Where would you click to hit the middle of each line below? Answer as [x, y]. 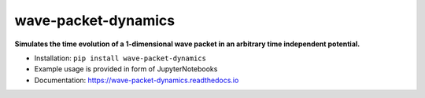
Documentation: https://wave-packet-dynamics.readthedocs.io [137, 80]
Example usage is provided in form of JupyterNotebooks [126, 69]
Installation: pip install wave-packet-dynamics [120, 58]
